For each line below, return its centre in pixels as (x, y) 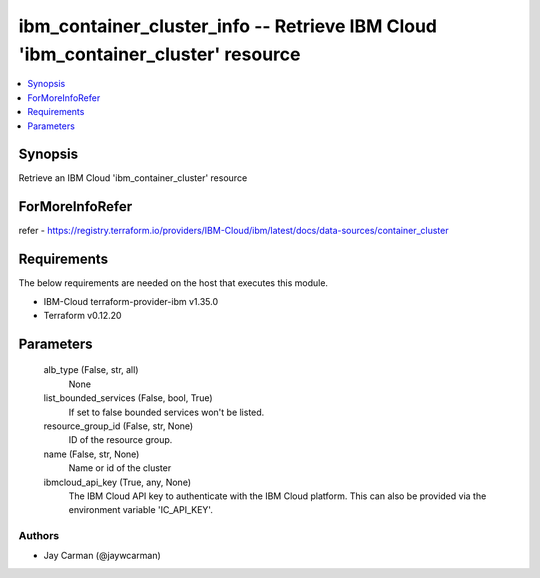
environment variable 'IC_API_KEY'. (141, 510)
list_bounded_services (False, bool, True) (128, 398)
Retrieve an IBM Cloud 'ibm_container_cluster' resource (133, 178)
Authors (39, 536)
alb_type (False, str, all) (91, 370)
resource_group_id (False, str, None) (118, 426)
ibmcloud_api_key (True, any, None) (117, 482)
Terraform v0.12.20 (82, 316)
